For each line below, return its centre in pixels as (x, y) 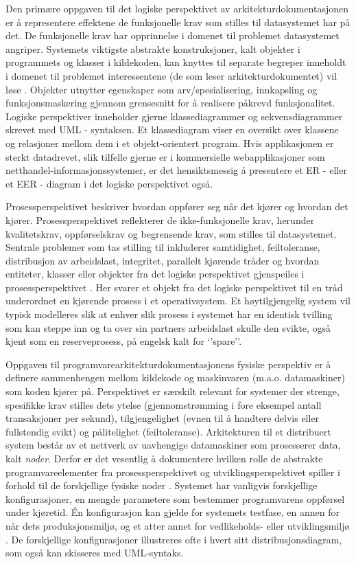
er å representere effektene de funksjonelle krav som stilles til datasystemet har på (178, 22)
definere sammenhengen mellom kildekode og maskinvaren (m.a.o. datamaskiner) (175, 377)
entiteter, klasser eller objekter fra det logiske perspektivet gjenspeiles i (155, 274)
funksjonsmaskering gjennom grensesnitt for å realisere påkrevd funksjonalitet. (170, 103)
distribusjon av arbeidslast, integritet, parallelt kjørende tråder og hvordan (163, 260)
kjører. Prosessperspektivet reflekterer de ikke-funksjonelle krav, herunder (160, 219)
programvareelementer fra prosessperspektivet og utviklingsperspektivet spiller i (173, 472)
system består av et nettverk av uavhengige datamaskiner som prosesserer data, (173, 445)
